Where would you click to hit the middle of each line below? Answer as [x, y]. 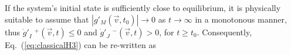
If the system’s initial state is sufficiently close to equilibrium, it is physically [143, 8]
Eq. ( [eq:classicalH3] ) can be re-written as [80, 44]
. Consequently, [224, 32]
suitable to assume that [47, 19]
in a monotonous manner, [241, 19]
